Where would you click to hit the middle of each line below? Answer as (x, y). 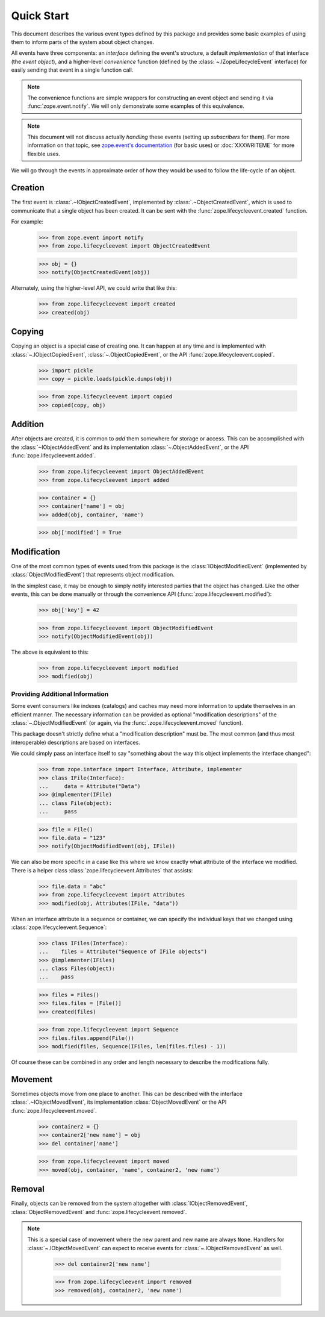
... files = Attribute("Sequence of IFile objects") (123, 952)
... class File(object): (76, 803)
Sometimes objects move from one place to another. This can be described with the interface (127, 1094)
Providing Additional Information (60, 694)
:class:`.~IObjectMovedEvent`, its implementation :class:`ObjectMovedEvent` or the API (119, 1102)
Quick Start (40, 16)
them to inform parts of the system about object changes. (83, 42)
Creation (28, 188)
